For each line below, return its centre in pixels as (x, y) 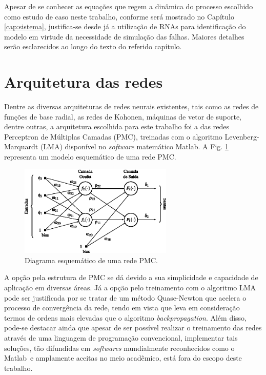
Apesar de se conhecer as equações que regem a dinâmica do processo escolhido (129, 6)
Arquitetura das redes (84, 82)
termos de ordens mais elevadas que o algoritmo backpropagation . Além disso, (126, 317)
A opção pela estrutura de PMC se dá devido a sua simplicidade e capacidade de (131, 277)
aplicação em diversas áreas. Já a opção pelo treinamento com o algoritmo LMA (130, 287)
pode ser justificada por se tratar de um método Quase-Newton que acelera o (125, 297)
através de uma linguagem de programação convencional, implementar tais (121, 337)
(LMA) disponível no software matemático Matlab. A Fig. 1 (134, 146)
